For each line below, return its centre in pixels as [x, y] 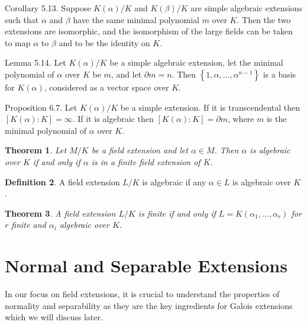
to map [18, 42]
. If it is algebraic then [113, 119]
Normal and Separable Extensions [146, 266]
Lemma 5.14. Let [35, 62]
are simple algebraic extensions [247, 8]
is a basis [279, 74]
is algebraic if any [174, 181]
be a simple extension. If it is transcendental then [210, 107]
